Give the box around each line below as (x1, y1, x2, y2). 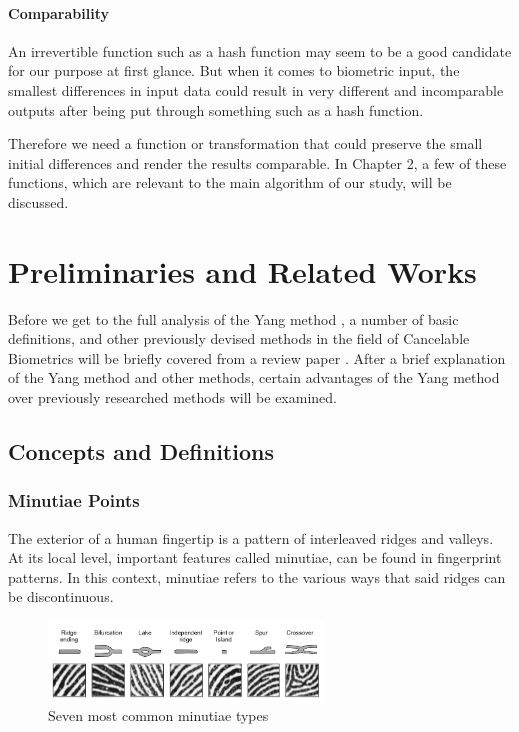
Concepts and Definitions (8, 436, 274, 467)
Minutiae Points (8, 488, 140, 513)
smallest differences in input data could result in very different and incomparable (8, 79, 504, 100)
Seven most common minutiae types (48, 705, 269, 726)
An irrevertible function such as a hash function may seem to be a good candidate (8, 40, 512, 61)
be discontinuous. (8, 586, 114, 607)
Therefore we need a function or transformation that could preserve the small (8, 133, 483, 154)
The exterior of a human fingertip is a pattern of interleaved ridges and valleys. (8, 527, 494, 548)
